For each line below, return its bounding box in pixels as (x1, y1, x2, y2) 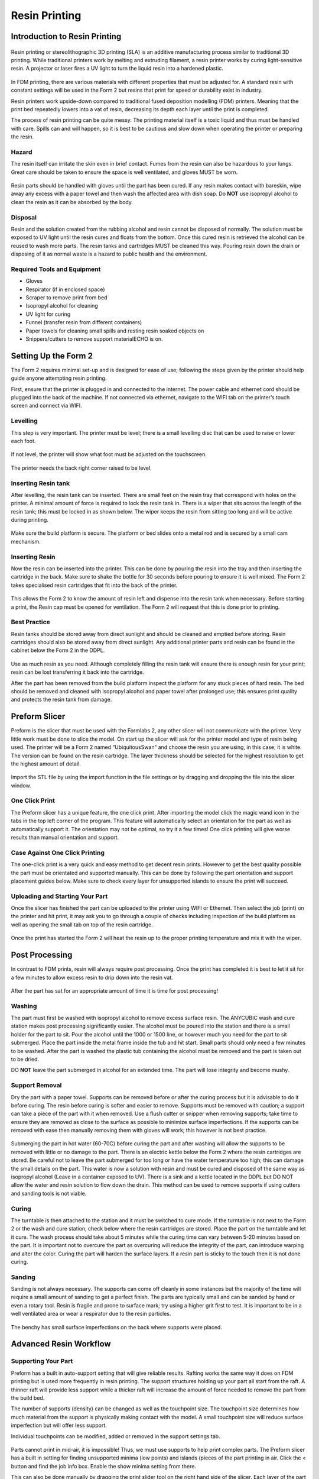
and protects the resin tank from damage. (11, 696, 112, 703)
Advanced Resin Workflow (11, 1339, 112, 1349)
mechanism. (11, 538, 41, 545)
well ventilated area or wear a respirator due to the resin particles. (11, 1310, 171, 1317)
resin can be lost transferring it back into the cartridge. (11, 669, 144, 676)
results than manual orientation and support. (11, 834, 119, 841)
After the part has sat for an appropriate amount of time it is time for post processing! (11, 987, 219, 994)
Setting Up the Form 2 (11, 351, 93, 361)
